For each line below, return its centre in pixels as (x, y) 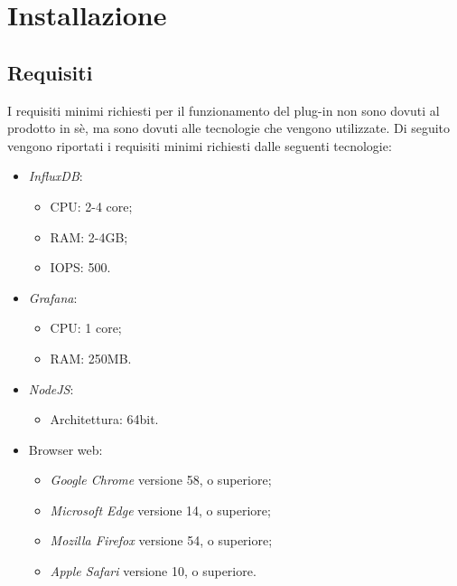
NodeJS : (51, 388)
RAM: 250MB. (91, 358)
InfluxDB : (56, 176)
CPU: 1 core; (86, 328)
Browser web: (65, 449)
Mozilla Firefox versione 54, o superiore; (161, 540)
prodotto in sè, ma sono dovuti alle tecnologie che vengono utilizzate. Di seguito (229, 128)
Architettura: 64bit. (104, 419)
